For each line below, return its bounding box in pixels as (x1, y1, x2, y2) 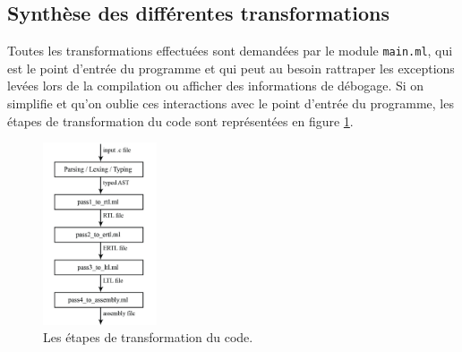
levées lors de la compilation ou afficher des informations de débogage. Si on (7, 76, 424, 95)
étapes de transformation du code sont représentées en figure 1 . (7, 111, 354, 130)
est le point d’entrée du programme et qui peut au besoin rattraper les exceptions (7, 58, 455, 77)
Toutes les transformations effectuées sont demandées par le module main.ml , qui (7, 41, 453, 60)
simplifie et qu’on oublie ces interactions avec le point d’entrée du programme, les (7, 94, 454, 113)
